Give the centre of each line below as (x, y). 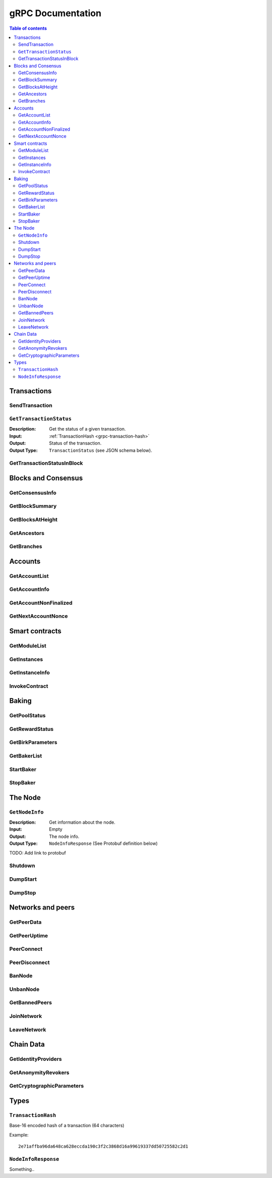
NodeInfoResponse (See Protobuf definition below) (104, 843)
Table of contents (28, 28)
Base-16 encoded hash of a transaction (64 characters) (67, 1126)
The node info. (64, 836)
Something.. (22, 1169)
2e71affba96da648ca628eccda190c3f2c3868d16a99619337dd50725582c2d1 (103, 1146)
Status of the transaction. (75, 443)
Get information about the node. (82, 822)
